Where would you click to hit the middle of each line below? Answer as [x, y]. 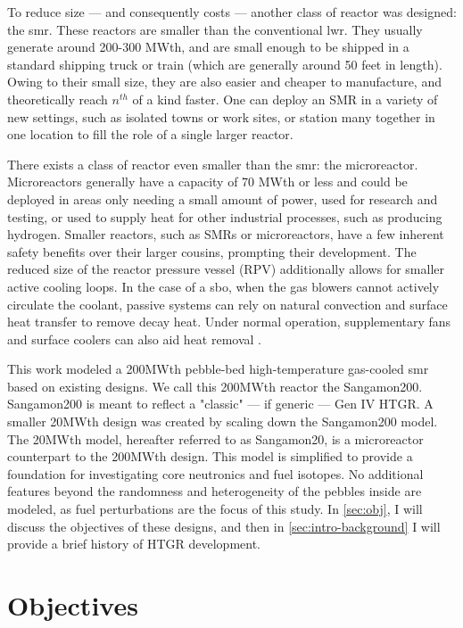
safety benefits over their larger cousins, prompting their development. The [212, 251]
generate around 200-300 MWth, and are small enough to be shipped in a [208, 47]
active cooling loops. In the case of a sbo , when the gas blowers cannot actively [223, 286]
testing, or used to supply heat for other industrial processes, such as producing [225, 216]
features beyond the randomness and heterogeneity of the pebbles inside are [215, 491]
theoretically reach [58, 99]
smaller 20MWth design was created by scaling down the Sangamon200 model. [223, 421]
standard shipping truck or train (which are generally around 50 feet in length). [225, 64]
